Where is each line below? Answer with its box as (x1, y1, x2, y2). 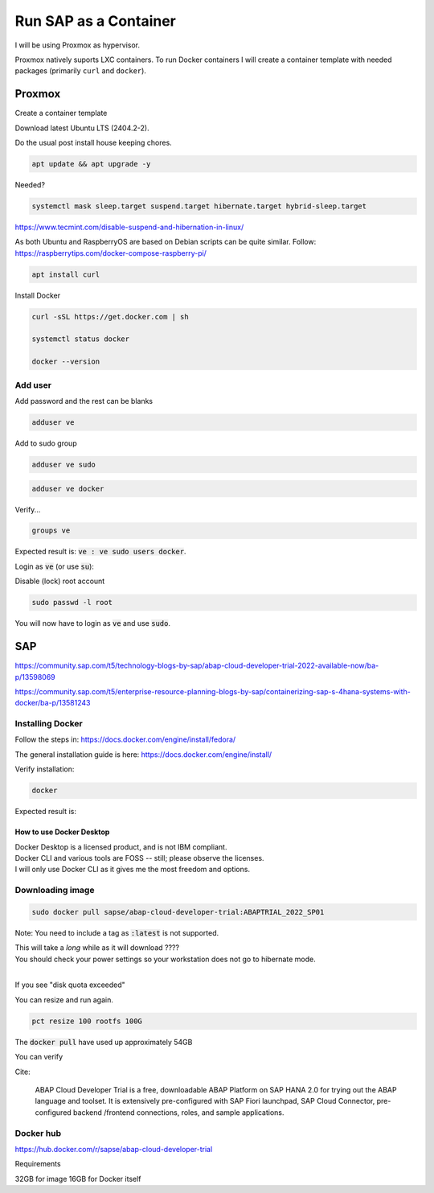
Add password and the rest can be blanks (14, 396, 153, 405)
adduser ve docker (31, 483, 104, 493)
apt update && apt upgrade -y (31, 159, 151, 168)
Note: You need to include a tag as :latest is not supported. (14, 928, 219, 937)
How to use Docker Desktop (14, 827, 110, 837)
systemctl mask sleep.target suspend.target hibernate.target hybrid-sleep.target (31, 201, 367, 211)
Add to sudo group (14, 438, 77, 448)
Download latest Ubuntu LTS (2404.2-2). (14, 123, 149, 133)
